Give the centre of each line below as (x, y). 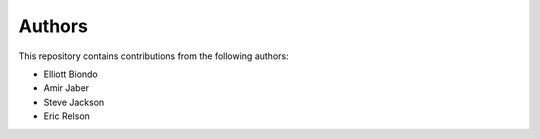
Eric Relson (66, 116)
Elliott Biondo (71, 74)
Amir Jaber (66, 88)
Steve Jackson (74, 102)
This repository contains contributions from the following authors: (153, 56)
